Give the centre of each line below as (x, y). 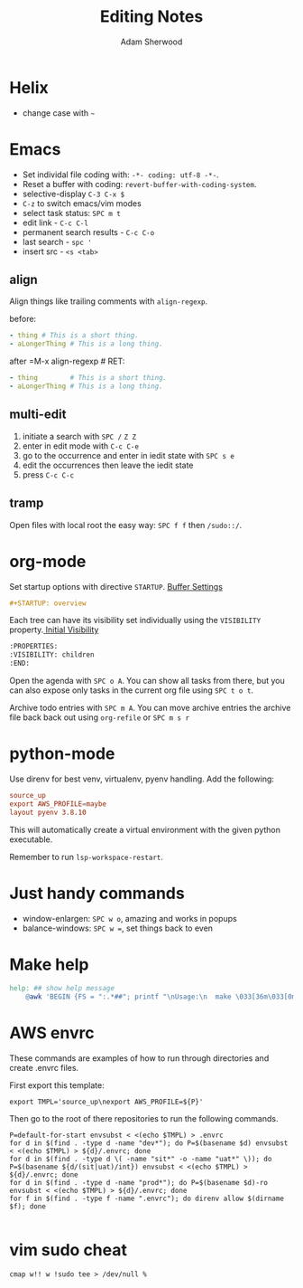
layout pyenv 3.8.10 (48, 812)
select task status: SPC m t (72, 213)
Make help (49, 964)
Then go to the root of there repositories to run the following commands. (144, 1119)
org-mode (48, 561)
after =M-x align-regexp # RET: (67, 361)
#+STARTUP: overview (48, 603)
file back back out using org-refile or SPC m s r (100, 717)
